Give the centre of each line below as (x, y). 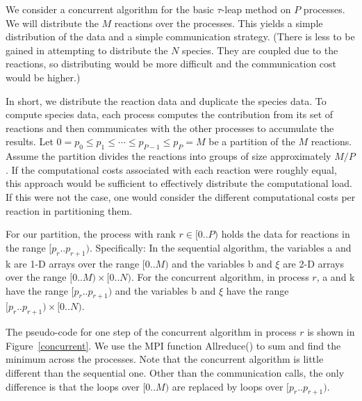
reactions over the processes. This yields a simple (219, 23)
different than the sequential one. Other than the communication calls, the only (175, 373)
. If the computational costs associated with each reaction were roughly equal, (171, 169)
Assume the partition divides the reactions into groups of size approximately (168, 156)
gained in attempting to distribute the (87, 50)
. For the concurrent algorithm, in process (220, 277)
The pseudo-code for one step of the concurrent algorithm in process (151, 332)
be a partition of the (252, 141)
